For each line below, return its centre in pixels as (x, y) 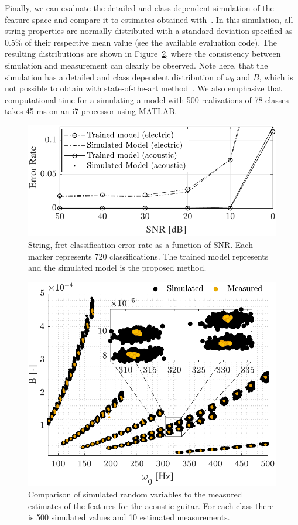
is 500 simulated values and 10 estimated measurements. (129, 517)
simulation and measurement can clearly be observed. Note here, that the (136, 65)
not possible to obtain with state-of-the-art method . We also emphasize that (143, 88)
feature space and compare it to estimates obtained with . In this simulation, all (149, 19)
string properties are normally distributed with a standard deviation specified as (149, 31)
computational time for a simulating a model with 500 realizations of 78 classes (147, 99)
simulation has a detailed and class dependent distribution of (114, 76)
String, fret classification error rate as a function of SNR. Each (141, 244)
